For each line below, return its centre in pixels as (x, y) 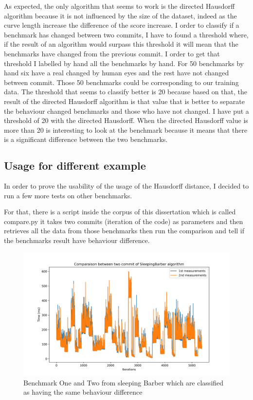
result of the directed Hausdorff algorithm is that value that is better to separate (124, 101)
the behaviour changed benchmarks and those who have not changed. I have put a (126, 111)
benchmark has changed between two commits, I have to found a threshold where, (126, 34)
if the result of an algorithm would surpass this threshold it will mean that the (121, 44)
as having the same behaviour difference (83, 392)
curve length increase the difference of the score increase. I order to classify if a (122, 25)
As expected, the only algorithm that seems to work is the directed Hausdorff (119, 6)
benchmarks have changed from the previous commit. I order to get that (112, 53)
